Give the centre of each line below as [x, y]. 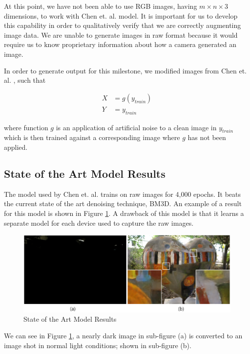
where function [26, 127]
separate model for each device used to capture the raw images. [99, 223]
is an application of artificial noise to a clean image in [136, 127]
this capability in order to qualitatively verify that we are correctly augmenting [123, 25]
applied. [16, 147]
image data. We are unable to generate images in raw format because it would [121, 35]
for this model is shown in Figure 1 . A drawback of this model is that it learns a [124, 213]
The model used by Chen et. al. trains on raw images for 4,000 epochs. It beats [123, 194]
